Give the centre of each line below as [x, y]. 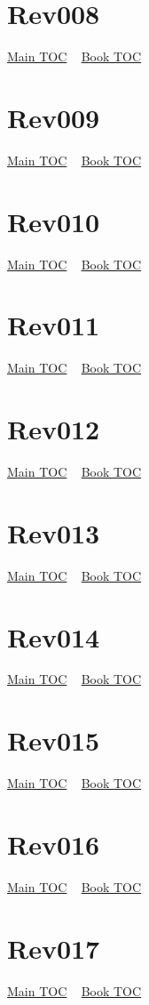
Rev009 [54, 117]
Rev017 [54, 948]
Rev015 [54, 740]
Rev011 [54, 325]
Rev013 [54, 532]
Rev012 [54, 429]
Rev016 [54, 844]
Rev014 [54, 636]
